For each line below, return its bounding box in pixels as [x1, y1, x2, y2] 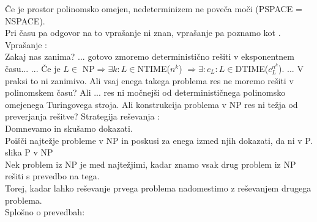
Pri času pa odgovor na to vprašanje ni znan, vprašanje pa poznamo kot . [5, 26, 281, 39]
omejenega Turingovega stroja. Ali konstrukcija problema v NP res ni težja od [5, 98, 298, 110]
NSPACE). [5, 14, 45, 27]
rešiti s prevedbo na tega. [5, 170, 100, 182]
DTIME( [235, 62, 269, 74]
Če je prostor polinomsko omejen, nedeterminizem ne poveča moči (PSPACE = [5, 2, 302, 15]
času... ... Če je [5, 62, 61, 74]
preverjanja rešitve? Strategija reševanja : [5, 110, 160, 123]
